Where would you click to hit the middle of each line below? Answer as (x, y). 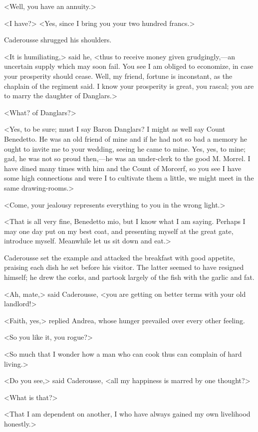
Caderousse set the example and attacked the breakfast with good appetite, (120, 257)
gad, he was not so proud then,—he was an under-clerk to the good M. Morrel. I (127, 158)
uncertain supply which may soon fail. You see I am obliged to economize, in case (129, 66)
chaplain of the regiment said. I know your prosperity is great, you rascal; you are (129, 86)
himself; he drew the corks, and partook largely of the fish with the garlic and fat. (129, 277)
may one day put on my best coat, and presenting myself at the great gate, (119, 231)
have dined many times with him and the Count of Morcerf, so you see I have (123, 168)
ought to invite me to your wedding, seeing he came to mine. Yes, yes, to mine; (125, 148)
